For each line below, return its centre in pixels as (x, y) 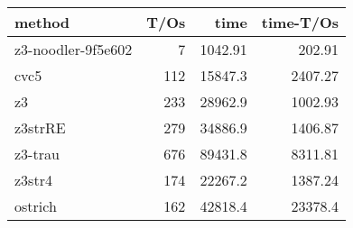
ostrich (36, 206)
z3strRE (40, 128)
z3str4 (33, 180)
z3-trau (37, 154)
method (42, 22)
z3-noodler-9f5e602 (74, 49)
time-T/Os (300, 22)
